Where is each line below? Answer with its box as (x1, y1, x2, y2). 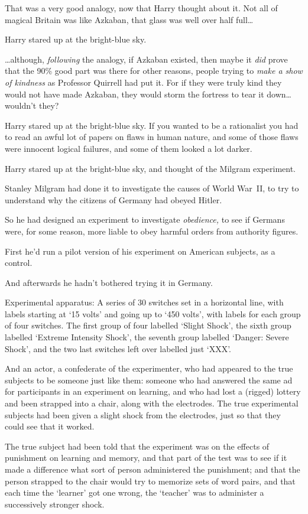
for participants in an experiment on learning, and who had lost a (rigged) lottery (5, 385, 301, 398)
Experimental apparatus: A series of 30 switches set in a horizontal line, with (5, 296, 284, 308)
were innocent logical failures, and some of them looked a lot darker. (5, 142, 252, 154)
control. (5, 256, 33, 269)
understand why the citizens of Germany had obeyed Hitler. (5, 193, 222, 206)
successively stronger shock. (5, 497, 105, 510)
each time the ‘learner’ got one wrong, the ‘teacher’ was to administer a (5, 486, 264, 499)
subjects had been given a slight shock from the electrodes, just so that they (5, 408, 281, 421)
